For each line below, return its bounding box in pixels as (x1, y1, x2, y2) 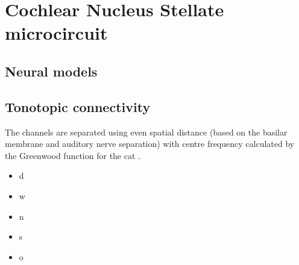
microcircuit (5, 20, 108, 45)
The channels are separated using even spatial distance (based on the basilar (5, 125, 288, 138)
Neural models (5, 61, 98, 80)
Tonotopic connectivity (5, 97, 151, 116)
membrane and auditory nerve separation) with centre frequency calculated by (5, 137, 295, 150)
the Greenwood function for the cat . (5, 149, 140, 161)
